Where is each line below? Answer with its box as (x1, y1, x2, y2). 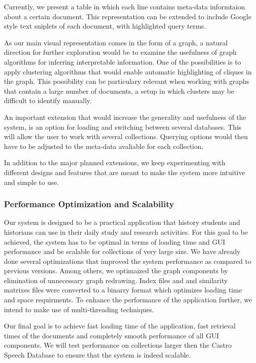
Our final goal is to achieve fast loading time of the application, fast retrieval (4, 321, 236, 331)
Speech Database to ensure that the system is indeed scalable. (4, 350, 191, 360)
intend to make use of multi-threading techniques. (4, 304, 154, 314)
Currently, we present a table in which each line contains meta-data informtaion (4, 1, 245, 11)
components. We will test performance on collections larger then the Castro (4, 340, 232, 350)
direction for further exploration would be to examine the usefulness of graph (4, 47, 237, 57)
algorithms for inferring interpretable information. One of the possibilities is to (4, 56, 241, 67)
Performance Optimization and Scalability (4, 198, 174, 210)
